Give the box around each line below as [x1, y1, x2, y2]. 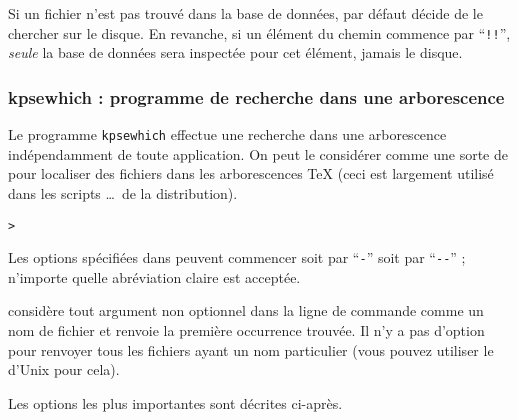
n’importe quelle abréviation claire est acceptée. [8, 266, 301, 287]
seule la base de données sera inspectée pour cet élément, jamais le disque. [8, 42, 463, 63]
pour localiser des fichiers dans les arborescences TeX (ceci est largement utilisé [8, 163, 494, 184]
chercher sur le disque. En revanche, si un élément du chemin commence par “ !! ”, [8, 22, 511, 43]
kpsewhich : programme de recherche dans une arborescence [8, 84, 505, 109]
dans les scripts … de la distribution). [8, 182, 238, 203]
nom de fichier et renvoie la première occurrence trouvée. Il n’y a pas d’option [8, 320, 485, 340]
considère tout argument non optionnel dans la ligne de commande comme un [8, 300, 484, 321]
